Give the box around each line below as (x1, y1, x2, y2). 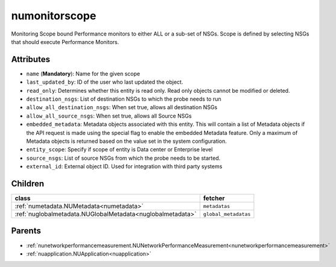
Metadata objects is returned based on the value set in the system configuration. (26, 137, 227, 145)
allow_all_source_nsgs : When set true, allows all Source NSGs (26, 112, 192, 119)
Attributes (11, 54, 51, 64)
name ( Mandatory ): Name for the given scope (26, 70, 141, 77)
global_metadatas (203, 211, 251, 217)
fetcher (203, 194, 226, 203)
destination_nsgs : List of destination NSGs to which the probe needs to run (26, 95, 221, 102)
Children (11, 178, 45, 189)
